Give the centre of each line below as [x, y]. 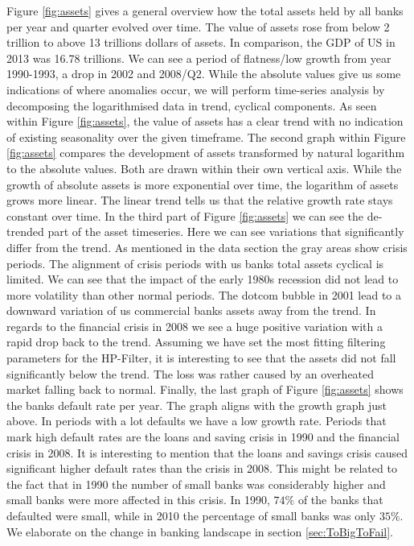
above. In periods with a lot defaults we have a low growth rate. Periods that [197, 421]
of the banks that [340, 500]
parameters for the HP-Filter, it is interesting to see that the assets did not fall [201, 358]
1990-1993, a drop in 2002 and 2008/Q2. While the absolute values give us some [204, 74]
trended [25, 232]
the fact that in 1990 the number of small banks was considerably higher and [196, 484]
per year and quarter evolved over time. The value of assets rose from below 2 [198, 26]
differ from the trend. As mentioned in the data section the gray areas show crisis [207, 247]
